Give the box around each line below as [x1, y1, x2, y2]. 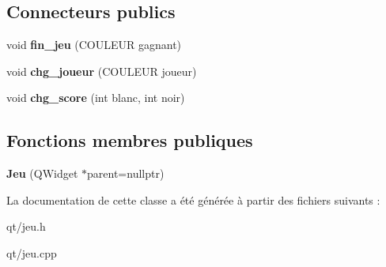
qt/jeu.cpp [6, 244, 57, 261]
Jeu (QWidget [6, 165, 78, 182]
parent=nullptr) [87, 165, 165, 182]
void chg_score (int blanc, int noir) [6, 89, 185, 106]
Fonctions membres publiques [6, 128, 253, 152]
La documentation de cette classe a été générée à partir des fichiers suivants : [6, 191, 380, 208]
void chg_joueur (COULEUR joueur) [6, 62, 197, 79]
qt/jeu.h [6, 218, 46, 235]
